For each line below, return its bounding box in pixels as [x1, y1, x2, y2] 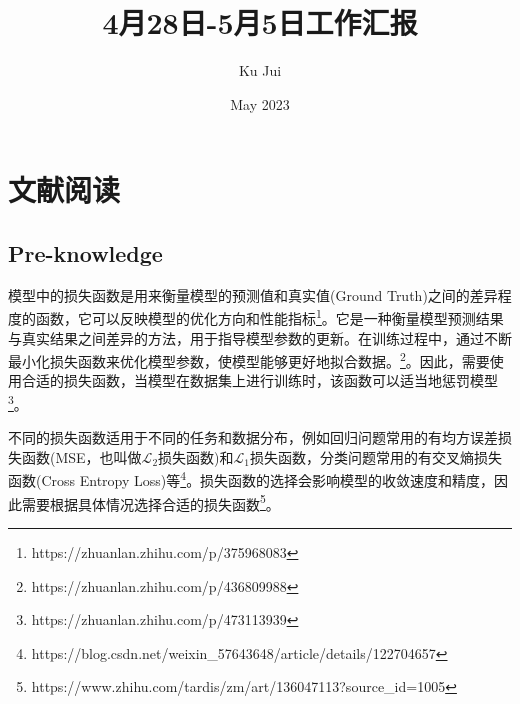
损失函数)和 [158, 446, 234, 467]
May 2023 [230, 93, 290, 114]
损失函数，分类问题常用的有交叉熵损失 [250, 446, 502, 467]
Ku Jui [238, 60, 282, 81]
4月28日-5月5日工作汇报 [102, 2, 418, 43]
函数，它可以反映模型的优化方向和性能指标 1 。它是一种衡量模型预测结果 [35, 305, 504, 328]
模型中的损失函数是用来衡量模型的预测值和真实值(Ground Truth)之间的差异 [8, 284, 498, 305]
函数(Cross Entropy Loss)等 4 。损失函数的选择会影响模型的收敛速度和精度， [8, 467, 495, 491]
